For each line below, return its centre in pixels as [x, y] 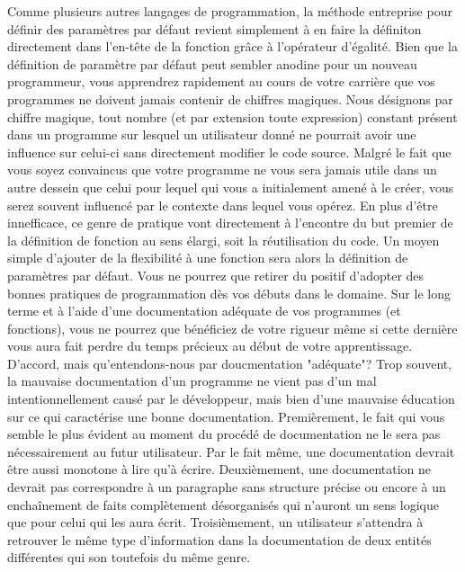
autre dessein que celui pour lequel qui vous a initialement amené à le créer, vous [231, 187]
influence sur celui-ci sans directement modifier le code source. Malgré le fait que [229, 152]
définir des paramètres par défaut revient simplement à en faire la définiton [215, 28]
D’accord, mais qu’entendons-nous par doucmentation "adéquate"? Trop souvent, [230, 363]
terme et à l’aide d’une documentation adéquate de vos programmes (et [204, 311]
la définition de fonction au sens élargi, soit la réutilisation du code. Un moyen [224, 240]
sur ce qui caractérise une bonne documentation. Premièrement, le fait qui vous [226, 416]
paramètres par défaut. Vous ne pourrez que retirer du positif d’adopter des [216, 275]
